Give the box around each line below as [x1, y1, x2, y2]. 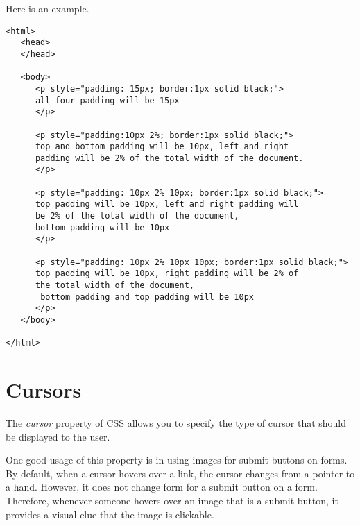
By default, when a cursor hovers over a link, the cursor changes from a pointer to [6, 466, 355, 480]
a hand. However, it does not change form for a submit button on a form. [6, 480, 318, 494]
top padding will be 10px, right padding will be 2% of [35, 269, 299, 279]
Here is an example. [6, 1, 89, 15]
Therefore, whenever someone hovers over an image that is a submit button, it [6, 493, 338, 508]
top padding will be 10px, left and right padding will [35, 199, 299, 210]
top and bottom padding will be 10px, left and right [35, 142, 289, 152]
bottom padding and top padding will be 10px [40, 291, 254, 302]
